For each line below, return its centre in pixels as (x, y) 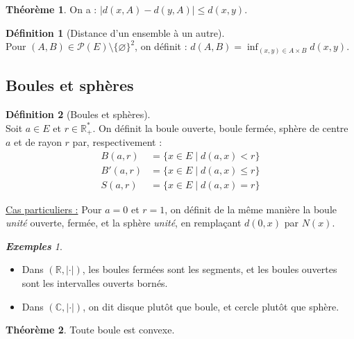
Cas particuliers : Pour (54, 209)
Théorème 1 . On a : (51, 9)
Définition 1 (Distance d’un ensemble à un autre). (115, 32)
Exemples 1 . (34, 246)
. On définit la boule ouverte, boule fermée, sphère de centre (220, 127)
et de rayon (38, 141)
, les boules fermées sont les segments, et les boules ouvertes (210, 269)
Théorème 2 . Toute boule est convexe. (90, 330)
